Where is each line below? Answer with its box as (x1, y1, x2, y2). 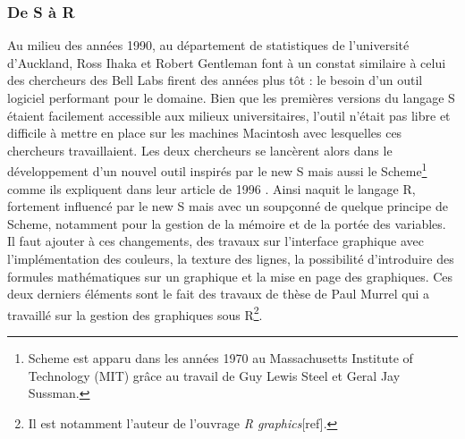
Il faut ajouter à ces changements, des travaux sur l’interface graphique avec (7, 232, 424, 250)
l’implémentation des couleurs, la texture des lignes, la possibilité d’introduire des (7, 249, 454, 267)
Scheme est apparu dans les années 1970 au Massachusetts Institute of (28, 349, 413, 367)
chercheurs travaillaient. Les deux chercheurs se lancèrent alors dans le (7, 140, 393, 159)
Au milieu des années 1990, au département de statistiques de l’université (7, 36, 410, 55)
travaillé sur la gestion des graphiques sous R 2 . (7, 302, 263, 324)
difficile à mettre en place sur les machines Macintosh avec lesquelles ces (7, 123, 402, 142)
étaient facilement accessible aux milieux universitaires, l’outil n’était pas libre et (7, 106, 451, 124)
